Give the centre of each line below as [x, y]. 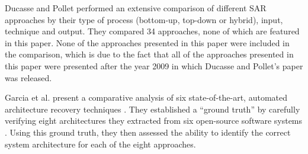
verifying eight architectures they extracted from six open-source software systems [154, 121]
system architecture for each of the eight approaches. [100, 144]
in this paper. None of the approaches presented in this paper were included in [147, 42]
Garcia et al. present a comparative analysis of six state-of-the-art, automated [146, 97]
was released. [28, 77]
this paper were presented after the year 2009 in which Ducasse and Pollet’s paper [154, 65]
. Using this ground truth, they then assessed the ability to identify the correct [148, 132]
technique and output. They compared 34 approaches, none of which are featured [152, 31]
